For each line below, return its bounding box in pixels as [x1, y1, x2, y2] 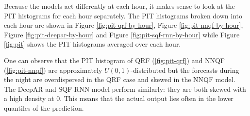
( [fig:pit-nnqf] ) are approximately [4, 65, 102, 75]
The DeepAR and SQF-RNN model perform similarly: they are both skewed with [4, 83, 246, 94]
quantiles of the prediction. [4, 102, 84, 113]
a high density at [4, 93, 54, 103]
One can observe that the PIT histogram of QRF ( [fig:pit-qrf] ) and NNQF [4, 55, 225, 65]
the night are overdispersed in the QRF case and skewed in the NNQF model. [4, 74, 235, 84]
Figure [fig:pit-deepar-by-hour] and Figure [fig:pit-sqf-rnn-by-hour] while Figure [4, 29, 240, 39]
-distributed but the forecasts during [131, 65, 239, 75]
